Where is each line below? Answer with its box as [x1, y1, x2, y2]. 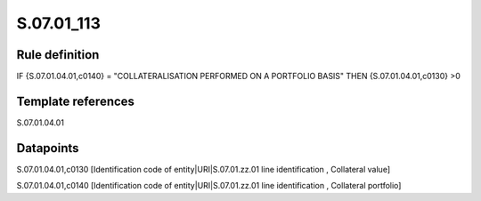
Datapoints [16, 141, 79, 156]
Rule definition [16, 47, 100, 62]
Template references [16, 93, 135, 109]
